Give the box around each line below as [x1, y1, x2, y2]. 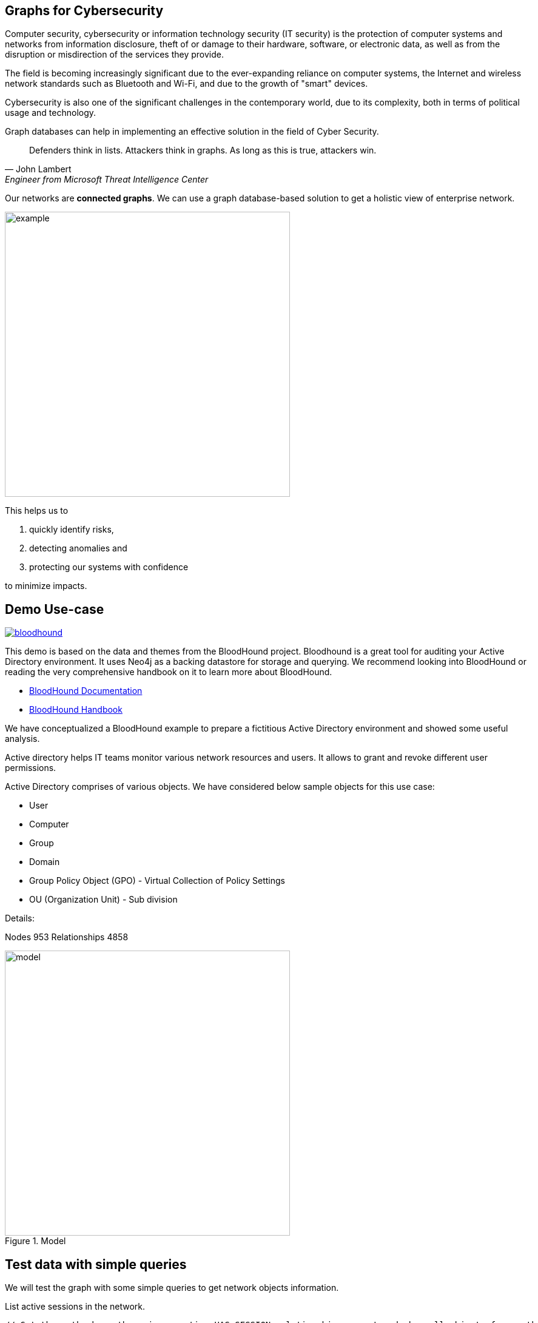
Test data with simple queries [5, 1256, 187, 1272]
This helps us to [5, 505, 69, 516]
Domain [29, 857, 60, 867]
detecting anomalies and [29, 543, 127, 554]
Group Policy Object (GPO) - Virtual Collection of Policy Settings [29, 875, 285, 886]
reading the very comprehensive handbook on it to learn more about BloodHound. [5, 667, 332, 678]
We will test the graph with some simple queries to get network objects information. [5, 1282, 339, 1293]
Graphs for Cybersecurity [5, 3, 164, 18]
